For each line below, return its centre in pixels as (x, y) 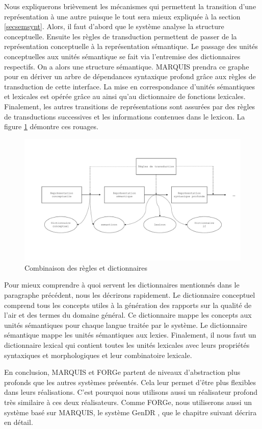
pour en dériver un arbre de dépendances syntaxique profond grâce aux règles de (130, 76)
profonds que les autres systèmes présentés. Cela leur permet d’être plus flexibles (130, 382)
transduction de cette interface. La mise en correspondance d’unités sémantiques (129, 86)
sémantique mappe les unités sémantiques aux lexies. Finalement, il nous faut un (130, 335)
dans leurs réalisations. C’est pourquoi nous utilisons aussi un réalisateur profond (131, 392)
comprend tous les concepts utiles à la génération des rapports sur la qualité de (128, 305)
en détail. (19, 422)
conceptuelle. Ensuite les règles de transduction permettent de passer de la (121, 36)
